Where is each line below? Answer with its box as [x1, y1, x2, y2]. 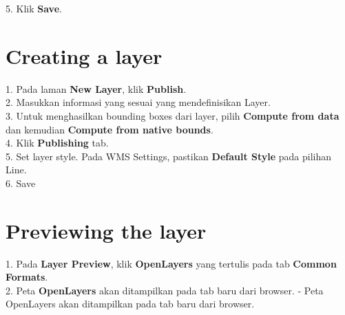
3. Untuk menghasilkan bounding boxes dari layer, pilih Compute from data [6, 108, 339, 122]
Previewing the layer [6, 216, 207, 244]
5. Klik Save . [6, 1, 62, 15]
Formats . [6, 270, 48, 284]
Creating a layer [6, 41, 163, 69]
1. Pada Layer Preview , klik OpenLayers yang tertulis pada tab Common [6, 256, 337, 270]
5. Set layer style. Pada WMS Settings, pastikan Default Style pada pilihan [6, 149, 332, 163]
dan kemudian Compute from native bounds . [6, 122, 213, 136]
